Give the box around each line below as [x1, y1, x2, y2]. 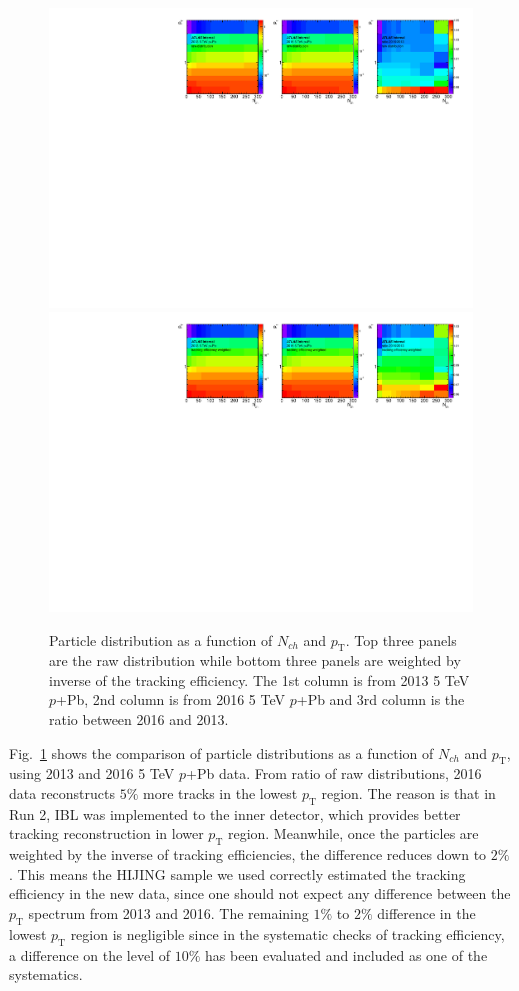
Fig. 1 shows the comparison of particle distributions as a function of [9, 742, 434, 763]
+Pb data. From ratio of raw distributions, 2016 [186, 763, 482, 784]
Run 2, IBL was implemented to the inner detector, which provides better [9, 803, 461, 824]
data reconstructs [9, 783, 116, 804]
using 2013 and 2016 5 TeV [9, 763, 175, 784]
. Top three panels [345, 629, 457, 650]
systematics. [9, 964, 83, 985]
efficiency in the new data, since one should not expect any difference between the [9, 883, 511, 904]
